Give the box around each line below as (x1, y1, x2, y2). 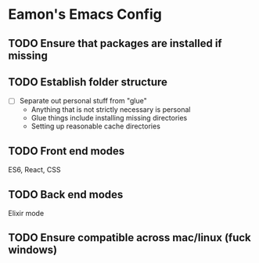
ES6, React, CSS (8, 165, 61, 175)
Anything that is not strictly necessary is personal (31, 105, 191, 114)
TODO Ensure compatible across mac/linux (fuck (8, 231, 252, 244)
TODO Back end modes (8, 188, 124, 201)
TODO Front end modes (8, 144, 125, 157)
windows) (8, 243, 57, 257)
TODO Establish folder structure (8, 75, 168, 88)
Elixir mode (8, 209, 45, 218)
